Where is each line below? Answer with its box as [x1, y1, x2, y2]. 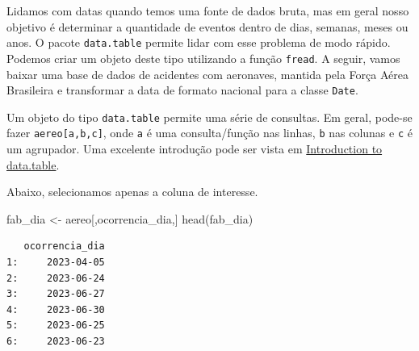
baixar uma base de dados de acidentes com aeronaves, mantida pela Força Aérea [6, 65, 409, 82]
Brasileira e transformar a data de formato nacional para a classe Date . [6, 81, 358, 98]
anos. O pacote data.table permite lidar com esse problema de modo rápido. [6, 34, 391, 51]
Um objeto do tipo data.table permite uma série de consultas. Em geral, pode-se [6, 108, 413, 125]
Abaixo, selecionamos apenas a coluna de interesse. [6, 183, 258, 200]
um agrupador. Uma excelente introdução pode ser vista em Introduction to [6, 140, 383, 157]
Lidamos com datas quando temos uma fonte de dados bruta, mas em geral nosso [6, 2, 409, 19]
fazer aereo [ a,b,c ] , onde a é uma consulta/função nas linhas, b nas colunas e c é [6, 124, 413, 141]
